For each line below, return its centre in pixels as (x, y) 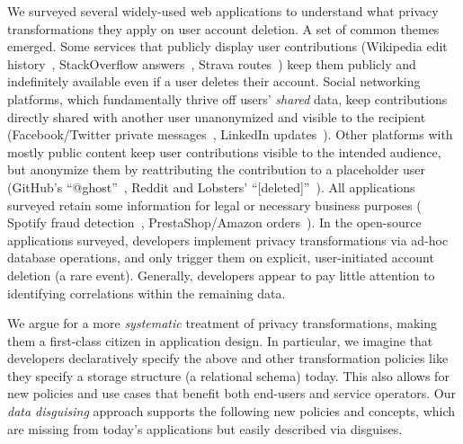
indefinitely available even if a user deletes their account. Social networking (214, 81)
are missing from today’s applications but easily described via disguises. (205, 428)
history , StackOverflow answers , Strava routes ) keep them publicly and (212, 63)
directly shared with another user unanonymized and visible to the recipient (217, 116)
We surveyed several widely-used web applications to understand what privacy (223, 11)
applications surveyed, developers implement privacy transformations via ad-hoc (228, 240)
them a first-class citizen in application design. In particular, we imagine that (220, 340)
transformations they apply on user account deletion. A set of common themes (223, 28)
